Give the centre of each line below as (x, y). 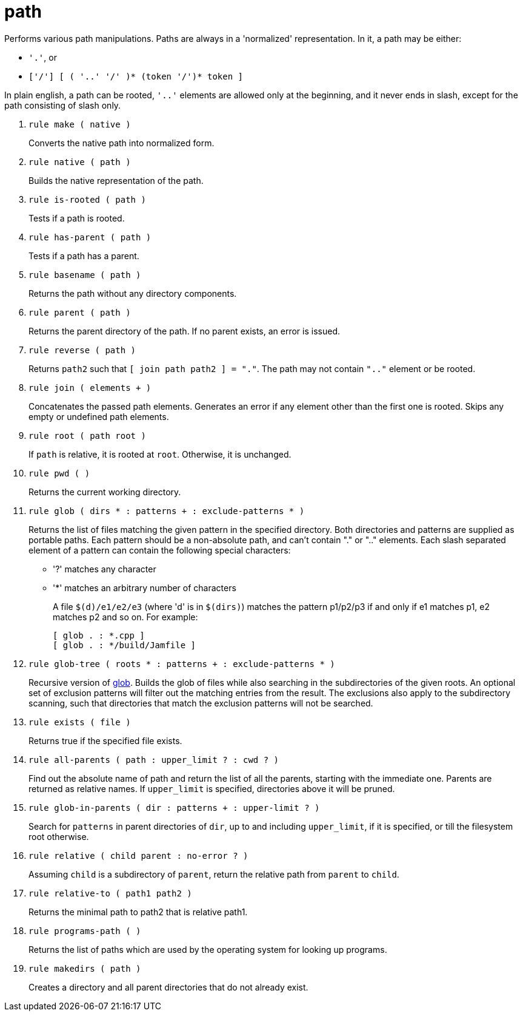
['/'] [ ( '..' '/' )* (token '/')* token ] (136, 76)
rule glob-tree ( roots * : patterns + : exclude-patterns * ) (182, 664)
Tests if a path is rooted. (77, 218)
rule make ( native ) (80, 124)
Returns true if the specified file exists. (105, 740)
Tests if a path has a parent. (84, 256)
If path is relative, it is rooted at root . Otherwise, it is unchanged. (160, 454)
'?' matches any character (105, 569)
